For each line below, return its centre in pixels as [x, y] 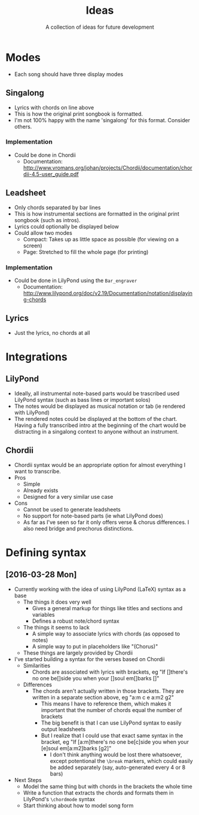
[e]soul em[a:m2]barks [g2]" [76, 748]
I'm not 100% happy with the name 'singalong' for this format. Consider [102, 120]
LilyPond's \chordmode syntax [59, 799]
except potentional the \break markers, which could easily [121, 761]
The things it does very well [57, 602]
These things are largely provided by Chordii [78, 653]
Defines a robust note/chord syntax [76, 621]
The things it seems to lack [56, 627]
